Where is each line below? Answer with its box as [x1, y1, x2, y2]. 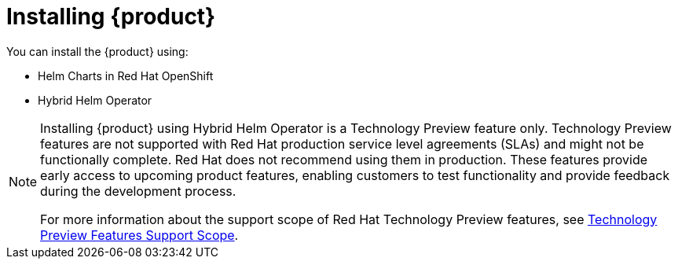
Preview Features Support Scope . [40, 226, 239, 243]
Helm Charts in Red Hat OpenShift [38, 68, 214, 83]
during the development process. [40, 182, 236, 199]
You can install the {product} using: [6, 44, 189, 58]
